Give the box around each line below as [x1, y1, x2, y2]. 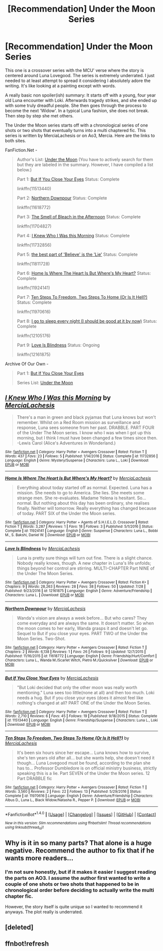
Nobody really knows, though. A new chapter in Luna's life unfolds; [16, 560, 151, 566]
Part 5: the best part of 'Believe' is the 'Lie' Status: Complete [16, 251, 138, 257]
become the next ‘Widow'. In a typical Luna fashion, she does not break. [5, 108, 149, 114]
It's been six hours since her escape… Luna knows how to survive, [16, 750, 150, 755]
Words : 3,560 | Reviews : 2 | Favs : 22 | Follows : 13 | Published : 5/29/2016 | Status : [5, 789, 142, 794]
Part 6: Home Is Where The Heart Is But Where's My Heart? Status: [16, 270, 151, 276]
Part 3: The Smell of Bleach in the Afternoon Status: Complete [16, 213, 141, 219]
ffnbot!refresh [5, 940, 49, 948]
